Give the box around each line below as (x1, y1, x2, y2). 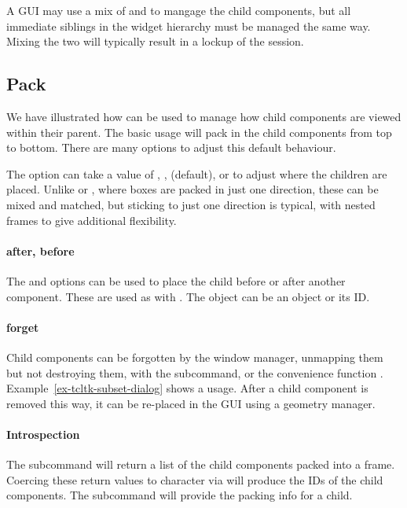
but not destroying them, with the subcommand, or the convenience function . (6, 364, 383, 381)
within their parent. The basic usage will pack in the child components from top (6, 123, 392, 140)
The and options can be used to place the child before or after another (6, 272, 346, 289)
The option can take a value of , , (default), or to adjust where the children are (6, 165, 387, 182)
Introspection (6, 425, 80, 442)
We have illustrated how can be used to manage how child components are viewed (6, 108, 401, 124)
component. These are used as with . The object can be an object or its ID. (6, 288, 370, 304)
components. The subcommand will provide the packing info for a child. (6, 487, 353, 503)
